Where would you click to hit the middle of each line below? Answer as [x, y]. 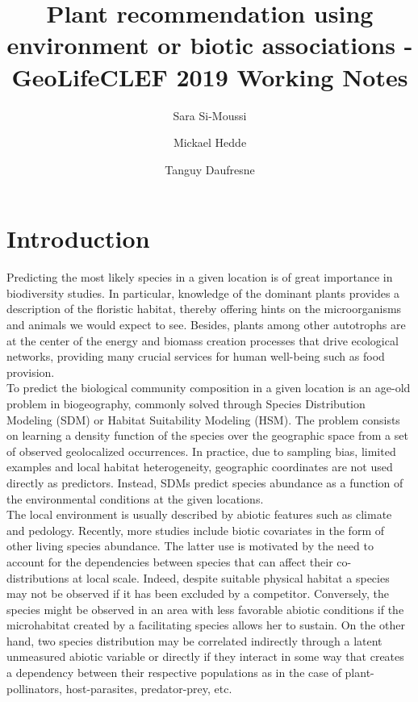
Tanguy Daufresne [210, 169]
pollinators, [34, 688]
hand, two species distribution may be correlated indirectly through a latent [194, 640]
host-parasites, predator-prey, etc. [149, 688]
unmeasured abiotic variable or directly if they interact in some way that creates [205, 656]
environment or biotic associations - [210, 45]
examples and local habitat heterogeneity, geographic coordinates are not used [200, 467]
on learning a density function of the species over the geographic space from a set [207, 435]
